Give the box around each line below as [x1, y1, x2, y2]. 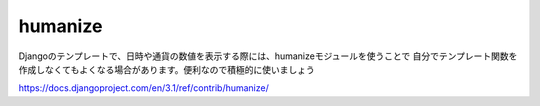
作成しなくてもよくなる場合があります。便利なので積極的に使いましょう [18, 63, 315, 75]
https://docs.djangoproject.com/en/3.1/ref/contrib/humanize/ [18, 82, 269, 94]
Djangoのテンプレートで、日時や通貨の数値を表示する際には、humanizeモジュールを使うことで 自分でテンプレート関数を [18, 50, 518, 62]
